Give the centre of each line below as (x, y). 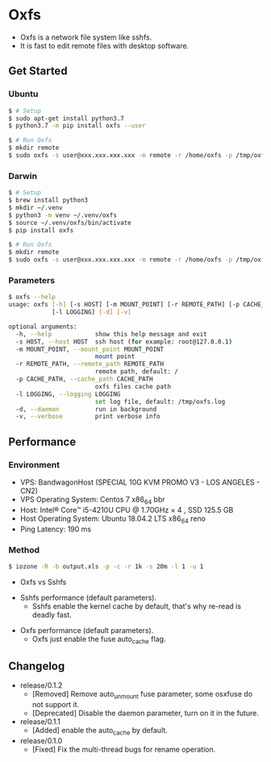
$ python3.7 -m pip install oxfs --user (77, 126)
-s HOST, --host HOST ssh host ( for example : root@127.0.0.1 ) (124, 341)
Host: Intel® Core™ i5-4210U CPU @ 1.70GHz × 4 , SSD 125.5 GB (127, 510)
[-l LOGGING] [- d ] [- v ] (91, 312)
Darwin (23, 176)
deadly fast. (52, 614)
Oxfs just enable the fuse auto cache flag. (99, 640)
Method (24, 550)
